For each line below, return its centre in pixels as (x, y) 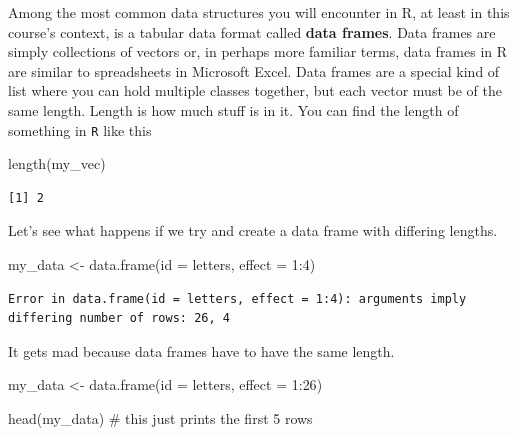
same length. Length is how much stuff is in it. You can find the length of (233, 109)
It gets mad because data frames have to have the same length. (201, 350)
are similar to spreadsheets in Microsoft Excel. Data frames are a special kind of (254, 70)
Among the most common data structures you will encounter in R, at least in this (259, 12)
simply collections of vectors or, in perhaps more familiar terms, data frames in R (258, 51)
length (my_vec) (57, 163)
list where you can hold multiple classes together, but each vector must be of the (255, 90)
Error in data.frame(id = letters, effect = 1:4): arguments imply (237, 298)
